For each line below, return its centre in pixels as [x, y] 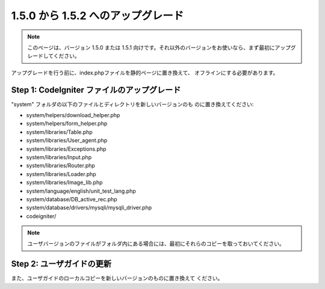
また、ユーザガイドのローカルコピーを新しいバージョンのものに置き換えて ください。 [117, 278]
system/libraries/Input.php [59, 157]
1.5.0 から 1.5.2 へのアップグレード [97, 16]
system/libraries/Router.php [61, 166]
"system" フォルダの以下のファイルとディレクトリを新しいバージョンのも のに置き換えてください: [132, 104]
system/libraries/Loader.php [61, 174]
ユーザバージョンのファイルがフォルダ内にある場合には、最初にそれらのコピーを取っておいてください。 [156, 244]
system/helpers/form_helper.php [67, 124]
